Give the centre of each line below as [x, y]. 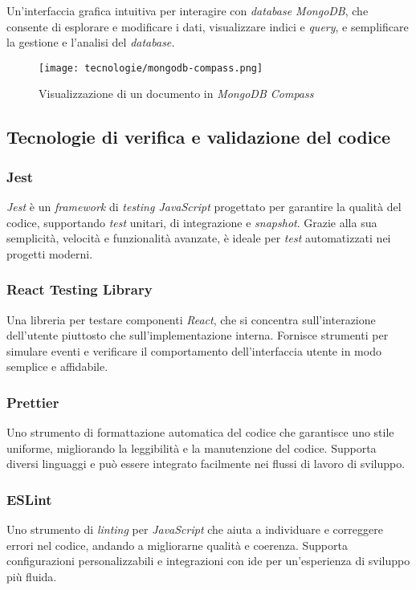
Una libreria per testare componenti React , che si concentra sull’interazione [191, 319]
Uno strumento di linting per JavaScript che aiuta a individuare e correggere [195, 529]
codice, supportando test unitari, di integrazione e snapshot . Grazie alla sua [192, 222]
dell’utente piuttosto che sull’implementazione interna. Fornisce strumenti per [198, 335]
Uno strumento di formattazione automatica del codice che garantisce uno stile [200, 432]
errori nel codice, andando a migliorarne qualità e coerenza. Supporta [177, 545]
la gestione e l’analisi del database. [91, 42]
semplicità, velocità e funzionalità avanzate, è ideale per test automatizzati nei [199, 238]
